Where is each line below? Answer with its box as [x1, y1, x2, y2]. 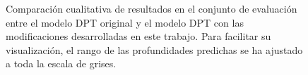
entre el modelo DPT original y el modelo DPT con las [6, 15, 244, 29]
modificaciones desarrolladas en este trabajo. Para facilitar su [6, 29, 271, 43]
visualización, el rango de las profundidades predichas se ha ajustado [6, 42, 303, 57]
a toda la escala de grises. [6, 56, 117, 71]
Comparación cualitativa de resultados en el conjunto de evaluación [6, 1, 297, 15]
